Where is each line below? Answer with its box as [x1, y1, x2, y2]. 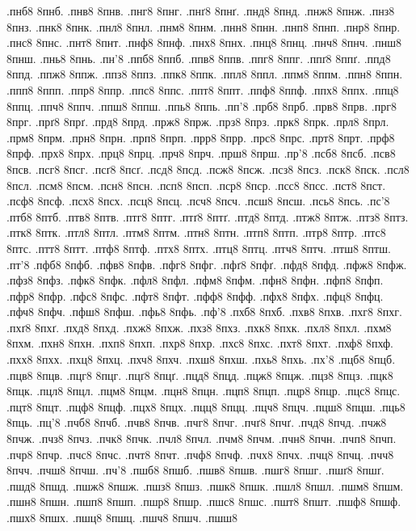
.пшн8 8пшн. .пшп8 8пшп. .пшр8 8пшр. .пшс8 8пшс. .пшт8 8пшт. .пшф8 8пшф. [6, 493, 401, 510]
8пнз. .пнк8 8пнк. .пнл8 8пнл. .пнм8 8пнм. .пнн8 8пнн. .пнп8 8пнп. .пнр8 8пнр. [6, 18, 401, 35]
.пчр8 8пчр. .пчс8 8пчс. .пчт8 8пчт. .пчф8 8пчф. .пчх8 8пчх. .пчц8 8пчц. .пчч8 [6, 445, 394, 462]
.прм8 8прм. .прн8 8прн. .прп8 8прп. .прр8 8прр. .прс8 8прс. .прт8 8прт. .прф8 [6, 129, 395, 145]
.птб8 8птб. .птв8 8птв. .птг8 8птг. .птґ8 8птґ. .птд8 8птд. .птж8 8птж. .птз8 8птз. [6, 208, 409, 225]
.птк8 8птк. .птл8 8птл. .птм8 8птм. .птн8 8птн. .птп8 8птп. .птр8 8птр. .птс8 [6, 224, 386, 241]
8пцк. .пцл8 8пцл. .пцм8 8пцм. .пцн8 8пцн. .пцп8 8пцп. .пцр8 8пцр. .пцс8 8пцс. [6, 382, 401, 399]
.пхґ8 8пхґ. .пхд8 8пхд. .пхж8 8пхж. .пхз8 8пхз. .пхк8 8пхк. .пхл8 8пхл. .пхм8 [6, 318, 392, 335]
